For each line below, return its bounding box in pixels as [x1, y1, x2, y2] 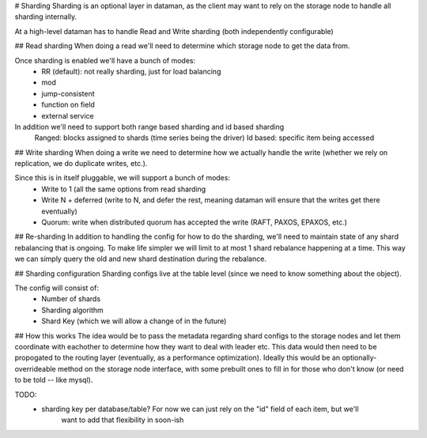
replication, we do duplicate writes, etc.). [14, 159, 148, 168]
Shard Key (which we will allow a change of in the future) [41, 316, 227, 326]
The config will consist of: [14, 283, 99, 293]
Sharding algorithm [41, 305, 104, 315]
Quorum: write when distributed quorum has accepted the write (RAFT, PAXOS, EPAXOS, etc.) [41, 217, 348, 227]
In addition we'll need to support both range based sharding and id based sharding [14, 122, 285, 131]
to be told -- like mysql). [14, 376, 93, 385]
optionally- [341, 353, 377, 363]
